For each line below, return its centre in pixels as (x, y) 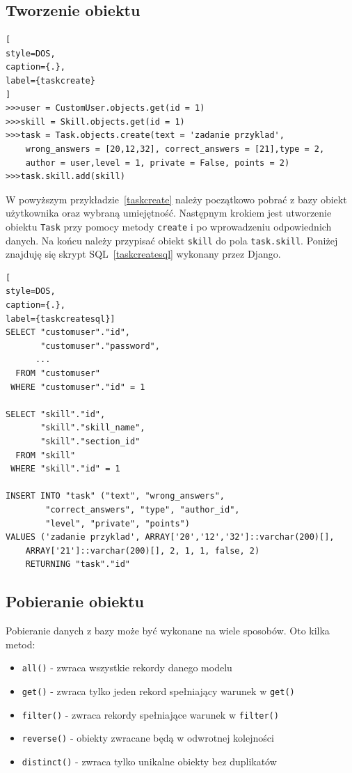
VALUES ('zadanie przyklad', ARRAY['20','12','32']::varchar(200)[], (170, 537)
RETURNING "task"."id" (78, 564)
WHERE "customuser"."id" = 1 (78, 387)
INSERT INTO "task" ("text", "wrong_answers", (115, 496)
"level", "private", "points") (118, 523)
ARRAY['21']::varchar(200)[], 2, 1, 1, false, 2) (143, 551)
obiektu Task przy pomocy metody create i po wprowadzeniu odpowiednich (169, 226)
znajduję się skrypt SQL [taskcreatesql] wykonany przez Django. (143, 254)
